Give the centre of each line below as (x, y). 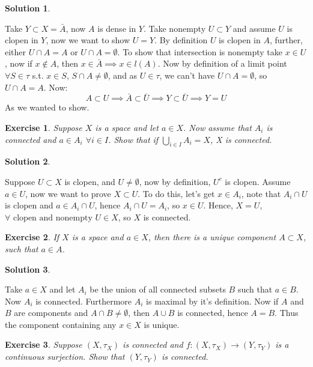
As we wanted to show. (47, 107)
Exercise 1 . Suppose (44, 127)
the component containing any (61, 324)
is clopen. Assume (258, 181)
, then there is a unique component (212, 237)
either (16, 51)
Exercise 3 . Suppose (44, 344)
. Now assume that (217, 127)
